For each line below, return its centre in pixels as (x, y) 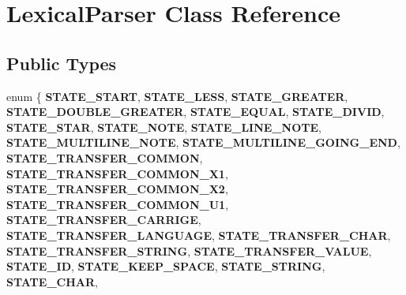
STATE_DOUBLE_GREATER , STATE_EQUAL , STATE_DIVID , (195, 112)
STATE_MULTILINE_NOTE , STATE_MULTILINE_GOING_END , (203, 142)
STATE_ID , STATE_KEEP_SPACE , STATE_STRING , (166, 266)
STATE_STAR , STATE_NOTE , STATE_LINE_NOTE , (164, 127)
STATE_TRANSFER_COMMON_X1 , (117, 173)
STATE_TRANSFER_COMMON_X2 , (117, 189)
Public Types (62, 63)
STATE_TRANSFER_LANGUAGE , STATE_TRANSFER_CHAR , (199, 235)
